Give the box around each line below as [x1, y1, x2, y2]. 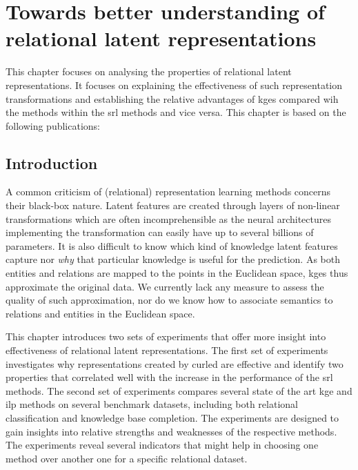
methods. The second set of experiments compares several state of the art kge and [6, 383, 352, 398]
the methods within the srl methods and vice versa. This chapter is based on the [6, 105, 346, 119]
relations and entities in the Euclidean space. [6, 306, 195, 320]
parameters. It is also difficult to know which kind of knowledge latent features [6, 238, 338, 253]
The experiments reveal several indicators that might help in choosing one [6, 438, 319, 452]
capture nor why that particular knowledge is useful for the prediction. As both [6, 252, 340, 266]
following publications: [6, 118, 101, 133]
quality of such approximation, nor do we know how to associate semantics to [6, 293, 333, 307]
